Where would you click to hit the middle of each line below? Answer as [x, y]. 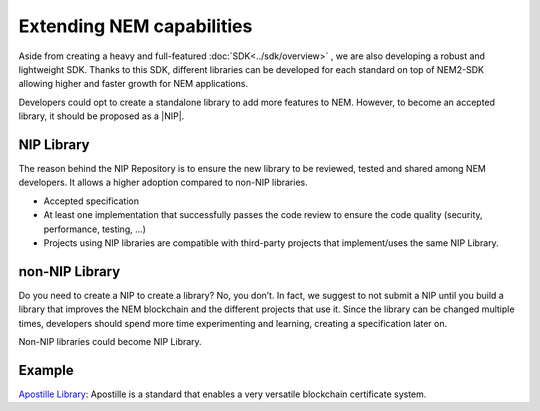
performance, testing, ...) [95, 229]
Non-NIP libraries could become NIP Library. [110, 342]
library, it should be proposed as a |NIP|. [101, 116]
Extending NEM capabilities [135, 26]
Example [46, 370]
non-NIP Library [69, 271]
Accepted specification [91, 201]
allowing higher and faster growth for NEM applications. [133, 84]
